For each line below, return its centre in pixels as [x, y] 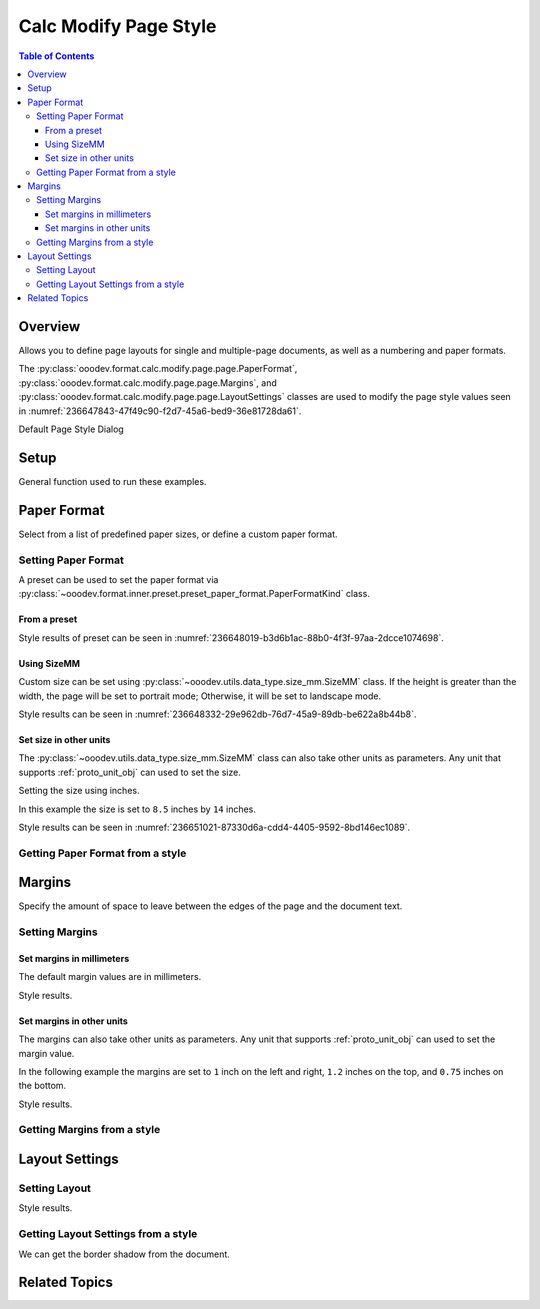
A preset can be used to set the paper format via [118, 579]
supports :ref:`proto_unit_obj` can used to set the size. [130, 772]
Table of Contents [56, 56]
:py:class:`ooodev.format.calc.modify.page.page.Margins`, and [147, 382]
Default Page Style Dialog [71, 429]
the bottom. [42, 1086]
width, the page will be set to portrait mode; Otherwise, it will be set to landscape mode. [200, 696]
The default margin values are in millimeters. [110, 977]
